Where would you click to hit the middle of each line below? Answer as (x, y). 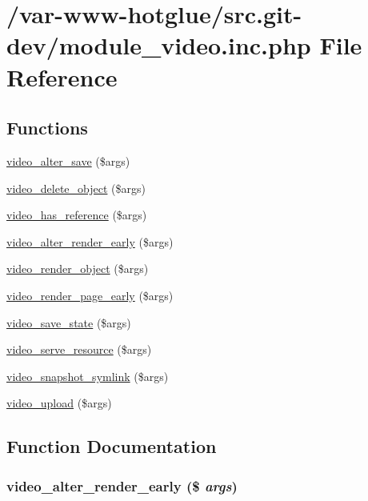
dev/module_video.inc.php (159, 45)
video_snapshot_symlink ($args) (88, 376)
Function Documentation (112, 446)
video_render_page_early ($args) (90, 295)
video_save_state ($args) (69, 322)
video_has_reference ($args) (77, 215)
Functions (47, 128)
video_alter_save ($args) (68, 160)
